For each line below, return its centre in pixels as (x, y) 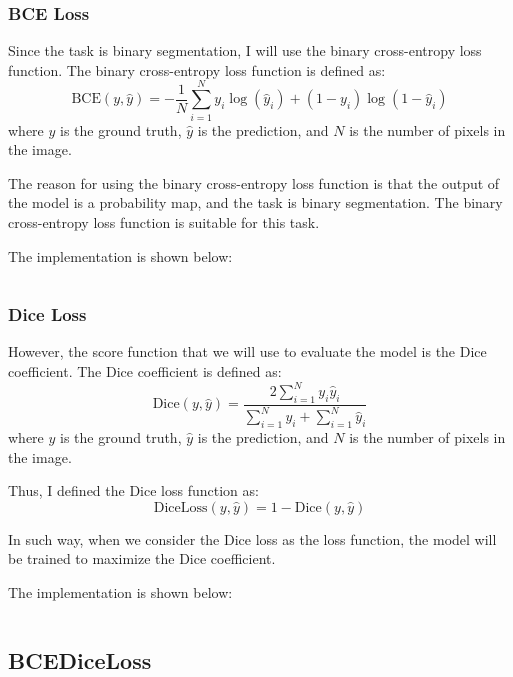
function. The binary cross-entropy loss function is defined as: (197, 69)
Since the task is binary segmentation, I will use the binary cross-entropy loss (245, 50)
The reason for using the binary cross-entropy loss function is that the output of (254, 182)
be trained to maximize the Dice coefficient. (142, 558)
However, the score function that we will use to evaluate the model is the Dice (247, 351)
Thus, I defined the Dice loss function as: (133, 490)
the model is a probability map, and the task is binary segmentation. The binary (255, 202)
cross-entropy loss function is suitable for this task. (164, 221)
